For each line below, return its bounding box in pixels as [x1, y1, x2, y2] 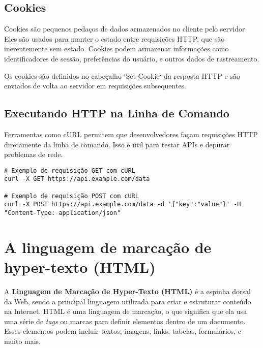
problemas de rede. [4, 149, 63, 160]
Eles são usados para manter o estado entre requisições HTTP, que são [4, 33, 225, 44]
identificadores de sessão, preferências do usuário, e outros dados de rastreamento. [4, 53, 259, 64]
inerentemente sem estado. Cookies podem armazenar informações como [4, 43, 229, 54]
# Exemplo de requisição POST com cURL [4, 192, 139, 200]
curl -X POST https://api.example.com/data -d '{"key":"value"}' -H [4, 201, 241, 208]
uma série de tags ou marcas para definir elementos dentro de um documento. [4, 315, 246, 326]
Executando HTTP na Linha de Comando [4, 105, 229, 121]
